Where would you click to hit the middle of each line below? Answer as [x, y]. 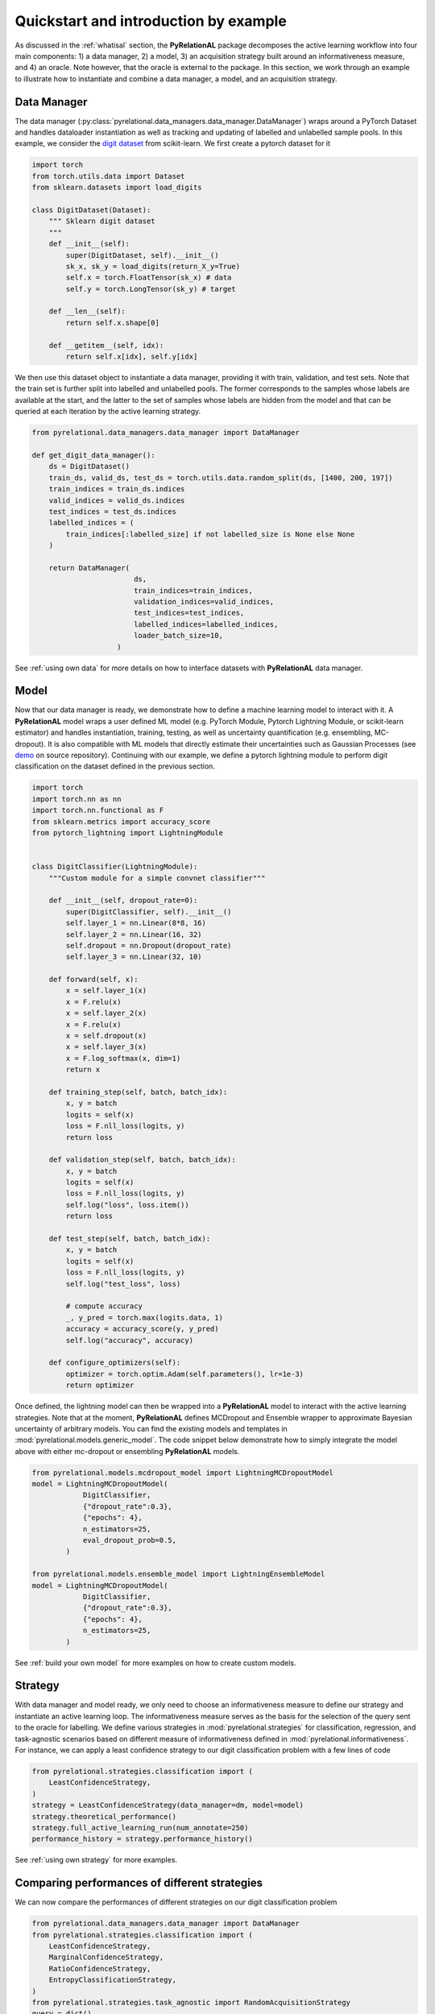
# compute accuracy [104, 1306]
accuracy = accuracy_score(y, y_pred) [142, 1329]
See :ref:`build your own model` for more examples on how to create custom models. [155, 1663]
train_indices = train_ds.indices [117, 489]
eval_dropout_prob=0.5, [130, 1540]
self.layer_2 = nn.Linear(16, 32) [134, 934]
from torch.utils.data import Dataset [108, 176]
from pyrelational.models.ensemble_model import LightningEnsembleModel [178, 1574]
